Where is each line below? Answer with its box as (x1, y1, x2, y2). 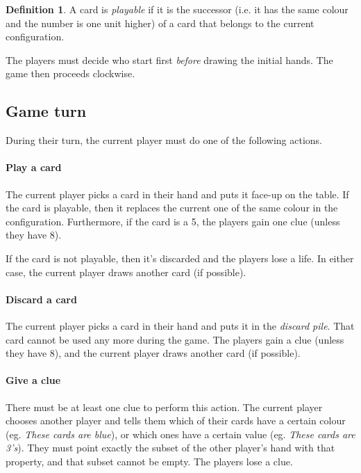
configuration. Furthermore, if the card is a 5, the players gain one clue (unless (6, 214, 340, 228)
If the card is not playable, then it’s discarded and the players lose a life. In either (6, 250, 354, 265)
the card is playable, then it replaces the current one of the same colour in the (6, 200, 338, 215)
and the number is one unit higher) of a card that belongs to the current (6, 15, 314, 30)
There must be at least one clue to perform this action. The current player (6, 399, 323, 414)
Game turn (6, 100, 87, 122)
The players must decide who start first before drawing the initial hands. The (6, 52, 333, 67)
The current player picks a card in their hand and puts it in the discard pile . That (6, 318, 355, 332)
